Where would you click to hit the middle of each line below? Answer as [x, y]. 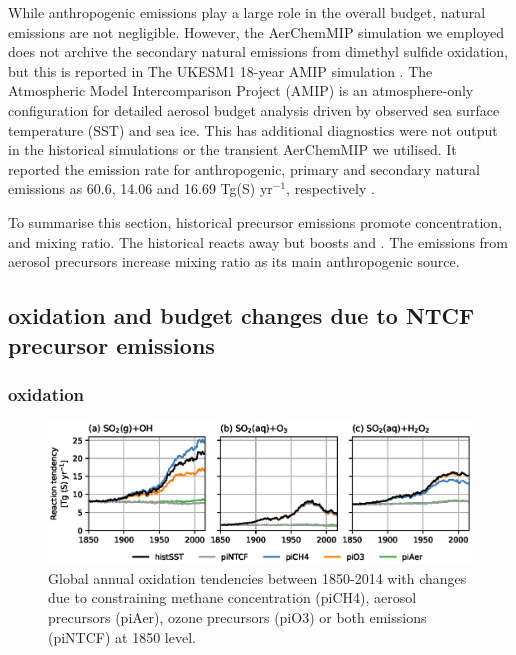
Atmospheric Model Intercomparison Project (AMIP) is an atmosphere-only [241, 90]
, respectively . [330, 188]
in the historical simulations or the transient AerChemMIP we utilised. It [232, 149]
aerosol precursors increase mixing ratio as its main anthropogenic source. [234, 261]
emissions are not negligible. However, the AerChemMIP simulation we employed [256, 31]
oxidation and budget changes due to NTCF [241, 315]
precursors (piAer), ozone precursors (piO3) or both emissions [237, 617]
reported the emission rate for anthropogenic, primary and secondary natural [244, 168]
